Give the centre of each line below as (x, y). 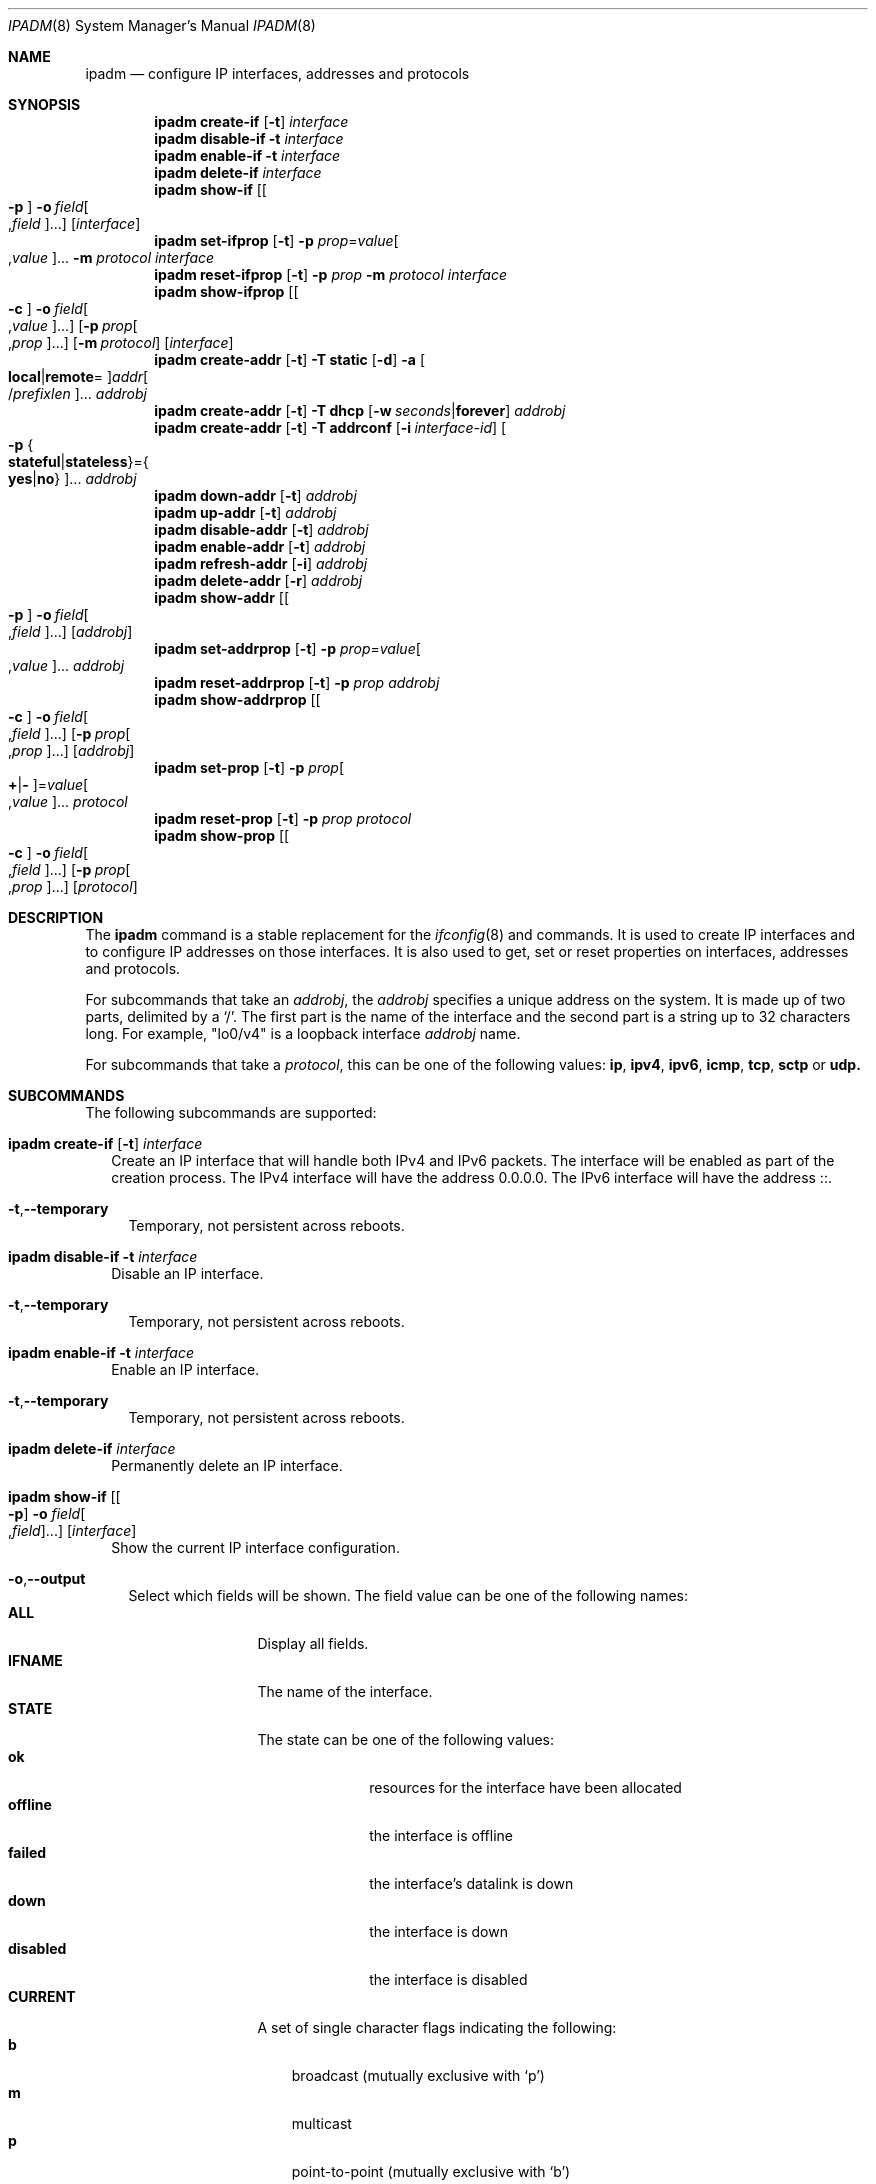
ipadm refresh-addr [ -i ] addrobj (261, 563)
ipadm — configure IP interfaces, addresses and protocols (277, 73)
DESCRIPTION (56, 917)
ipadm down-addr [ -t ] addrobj (255, 495)
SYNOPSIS (44, 104)
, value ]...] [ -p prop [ (73, 325)
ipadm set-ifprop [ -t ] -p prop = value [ (276, 240)
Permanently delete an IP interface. (227, 1465)
